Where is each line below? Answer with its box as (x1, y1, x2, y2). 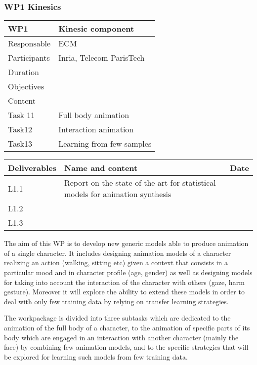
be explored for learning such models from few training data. (4, 351, 188, 362)
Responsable (8, 38, 51, 49)
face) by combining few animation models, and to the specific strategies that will (4, 342, 249, 352)
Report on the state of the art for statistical (64, 177, 216, 189)
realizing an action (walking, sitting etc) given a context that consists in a (4, 257, 228, 268)
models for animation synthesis (64, 188, 171, 200)
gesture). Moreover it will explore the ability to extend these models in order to (4, 286, 245, 297)
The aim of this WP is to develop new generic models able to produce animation (4, 238, 249, 248)
